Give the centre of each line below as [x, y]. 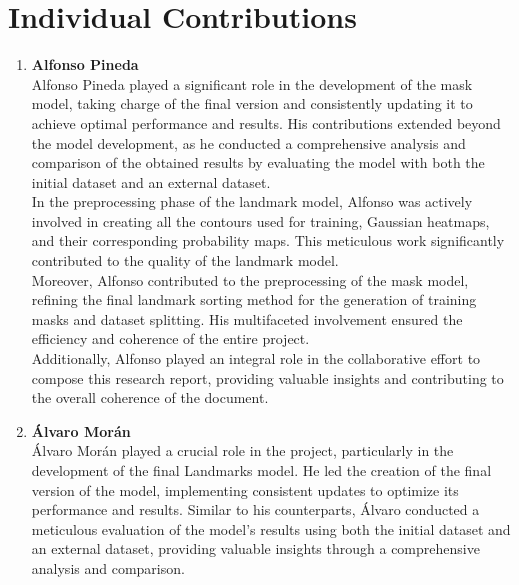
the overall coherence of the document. [150, 397]
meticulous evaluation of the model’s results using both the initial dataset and [271, 528]
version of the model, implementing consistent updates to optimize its [245, 489]
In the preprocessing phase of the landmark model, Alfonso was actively [252, 201]
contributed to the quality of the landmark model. [185, 260]
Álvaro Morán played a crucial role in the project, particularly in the [242, 450]
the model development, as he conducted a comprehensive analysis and [248, 142]
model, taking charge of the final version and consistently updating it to [252, 103]
